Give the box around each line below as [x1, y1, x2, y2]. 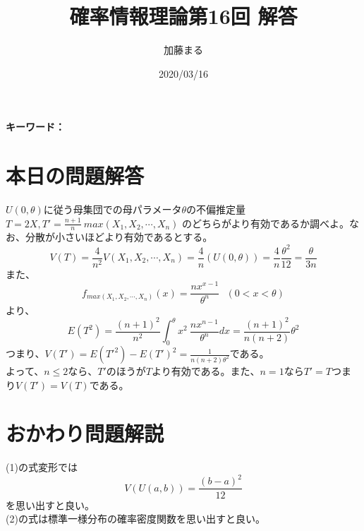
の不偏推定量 [186, 202, 246, 217]
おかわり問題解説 [6, 419, 164, 448]
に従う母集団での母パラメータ [43, 202, 182, 217]
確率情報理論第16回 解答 [69, 1, 298, 30]
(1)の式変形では [6, 460, 78, 475]
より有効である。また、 [151, 364, 260, 378]
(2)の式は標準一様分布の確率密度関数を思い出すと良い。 [6, 511, 260, 526]
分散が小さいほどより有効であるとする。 [25, 229, 213, 244]
